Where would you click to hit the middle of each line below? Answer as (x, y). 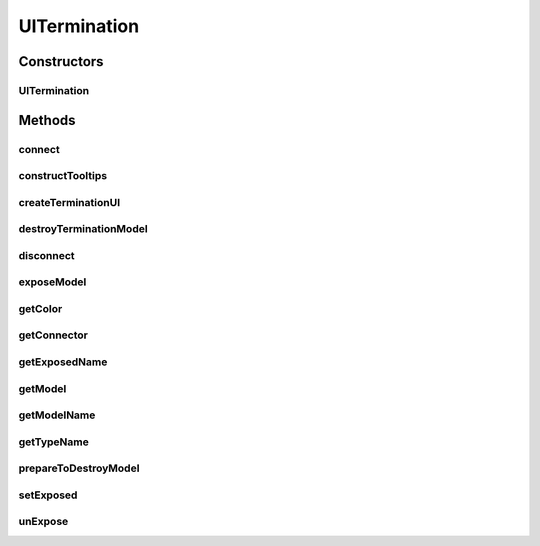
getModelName (57, 415)
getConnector (53, 335)
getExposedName (63, 362)
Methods (47, 120)
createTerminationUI (69, 202)
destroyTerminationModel (83, 229)
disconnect (46, 255)
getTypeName (53, 442)
